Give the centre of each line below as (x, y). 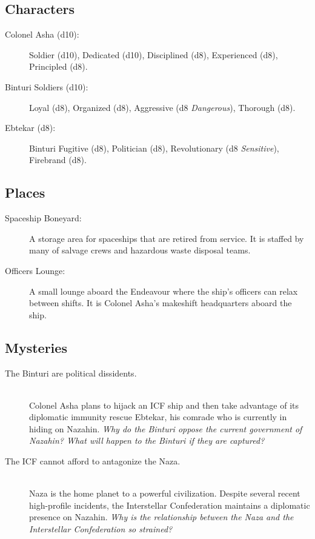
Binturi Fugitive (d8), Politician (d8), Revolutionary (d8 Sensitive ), (154, 148)
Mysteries (36, 347)
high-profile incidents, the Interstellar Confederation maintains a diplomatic (170, 505)
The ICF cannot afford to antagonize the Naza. (93, 461)
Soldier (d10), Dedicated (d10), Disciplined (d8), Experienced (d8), (154, 54)
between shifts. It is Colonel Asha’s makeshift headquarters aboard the (161, 303)
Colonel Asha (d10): (42, 34)
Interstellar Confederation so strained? (101, 529)
